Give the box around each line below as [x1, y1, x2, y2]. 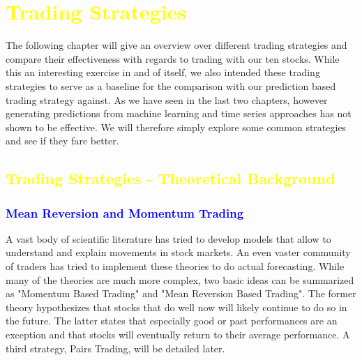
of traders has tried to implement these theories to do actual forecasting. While [6, 259, 345, 273]
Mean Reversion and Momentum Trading [6, 204, 244, 221]
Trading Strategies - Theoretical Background [6, 167, 335, 189]
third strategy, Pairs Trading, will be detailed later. [6, 340, 225, 355]
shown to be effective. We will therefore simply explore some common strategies [6, 119, 347, 134]
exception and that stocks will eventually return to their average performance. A [6, 327, 350, 342]
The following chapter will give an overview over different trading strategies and [6, 38, 347, 52]
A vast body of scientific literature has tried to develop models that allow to [6, 231, 331, 246]
